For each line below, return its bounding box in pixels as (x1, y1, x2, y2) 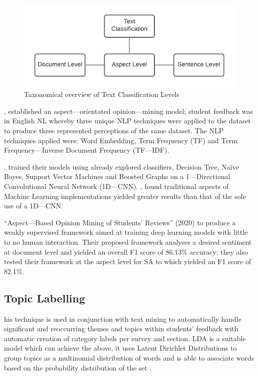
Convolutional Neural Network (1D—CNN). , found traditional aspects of (4, 181, 229, 191)
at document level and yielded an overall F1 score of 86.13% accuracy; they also (4, 246, 248, 257)
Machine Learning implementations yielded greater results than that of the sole (4, 190, 246, 201)
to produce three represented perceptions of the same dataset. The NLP (4, 125, 224, 136)
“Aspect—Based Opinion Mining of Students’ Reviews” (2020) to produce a (4, 217, 236, 227)
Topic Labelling (4, 290, 85, 305)
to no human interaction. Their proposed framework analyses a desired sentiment (4, 237, 252, 247)
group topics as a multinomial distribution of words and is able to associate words (4, 352, 255, 363)
